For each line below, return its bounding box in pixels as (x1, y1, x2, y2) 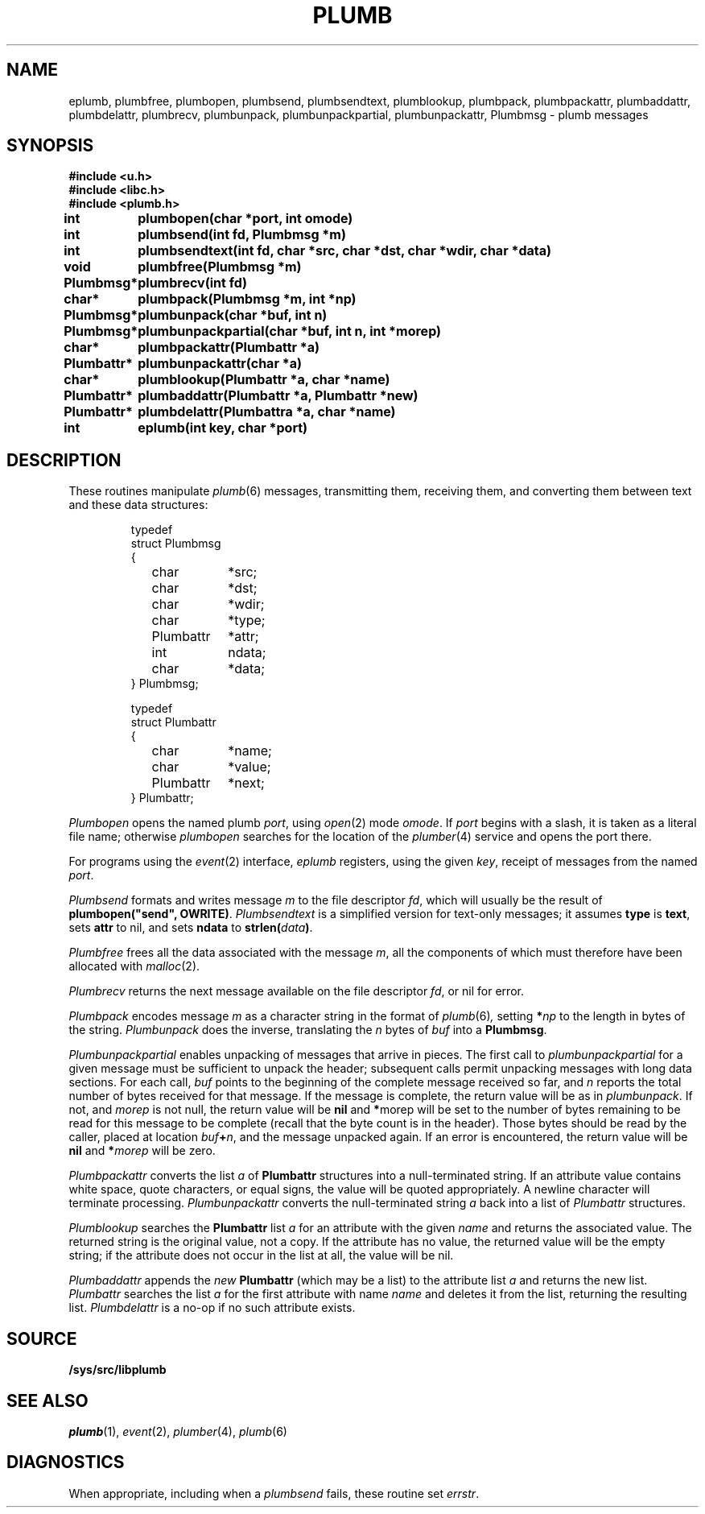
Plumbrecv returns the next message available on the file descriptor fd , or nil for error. (68, 984, 524, 999)
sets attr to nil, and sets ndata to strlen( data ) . (68, 920, 313, 935)
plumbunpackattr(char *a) (138, 355, 302, 372)
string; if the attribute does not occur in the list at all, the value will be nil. (68, 1248, 454, 1263)
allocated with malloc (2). (68, 959, 200, 974)
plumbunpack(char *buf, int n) (138, 307, 328, 324)
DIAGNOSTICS (6, 1452, 125, 1473)
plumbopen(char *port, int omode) (138, 210, 353, 227)
